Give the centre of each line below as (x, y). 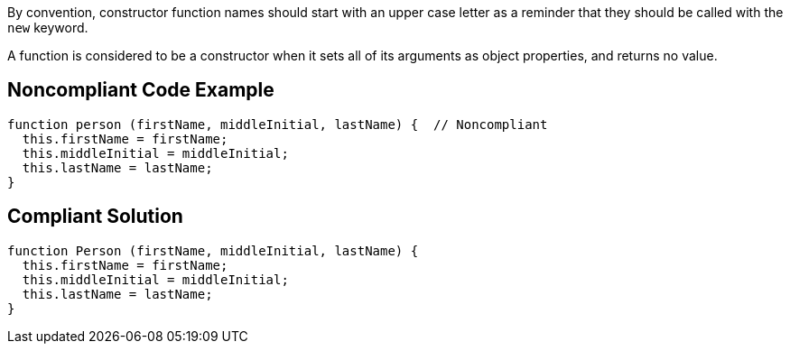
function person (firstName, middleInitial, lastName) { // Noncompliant (278, 124)
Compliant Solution (95, 217)
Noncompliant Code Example (141, 90)
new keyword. (48, 28)
